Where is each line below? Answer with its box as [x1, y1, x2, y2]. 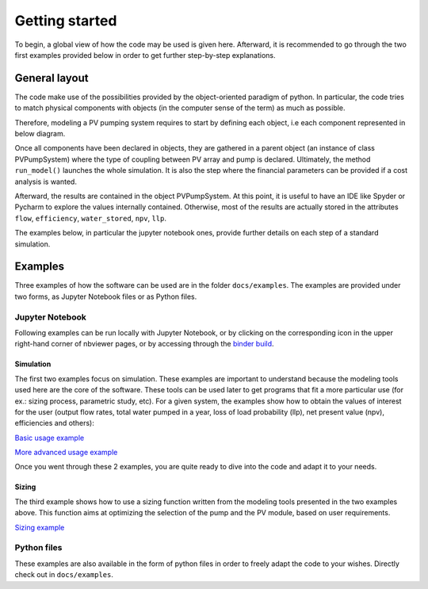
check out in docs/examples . [14, 570, 114, 579]
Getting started [14, 12, 117, 29]
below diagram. [14, 129, 66, 139]
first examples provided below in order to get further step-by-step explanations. [14, 50, 276, 59]
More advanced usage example [14, 448, 118, 457]
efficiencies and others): [14, 419, 94, 428]
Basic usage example [14, 433, 85, 442]
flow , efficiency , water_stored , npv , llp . [14, 213, 166, 223]
